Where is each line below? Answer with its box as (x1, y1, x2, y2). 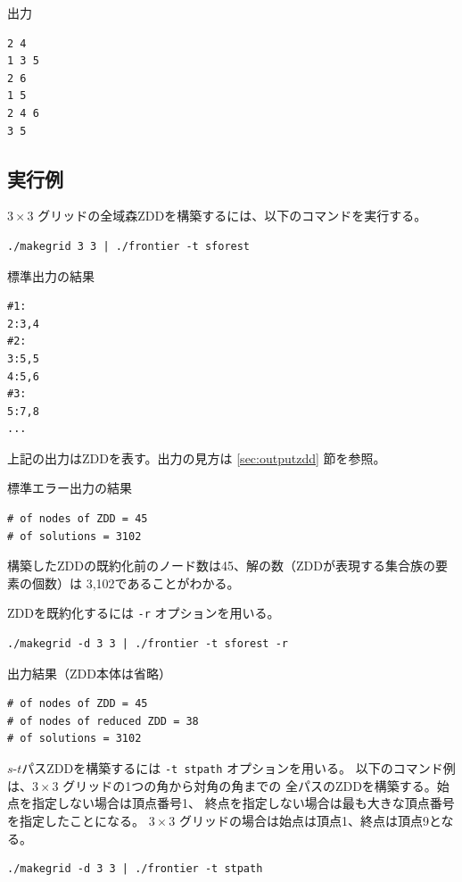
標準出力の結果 (7, 266, 95, 285)
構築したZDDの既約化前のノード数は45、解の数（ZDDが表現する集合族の (7, 556, 435, 575)
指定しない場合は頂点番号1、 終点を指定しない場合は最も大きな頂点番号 (31, 794, 455, 812)
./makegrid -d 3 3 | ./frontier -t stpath (7, 862, 263, 876)
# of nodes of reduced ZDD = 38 (7, 714, 199, 728)
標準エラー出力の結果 (7, 478, 132, 497)
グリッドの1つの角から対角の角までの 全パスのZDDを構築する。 (62, 776, 437, 795)
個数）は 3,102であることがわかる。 (31, 573, 240, 592)
